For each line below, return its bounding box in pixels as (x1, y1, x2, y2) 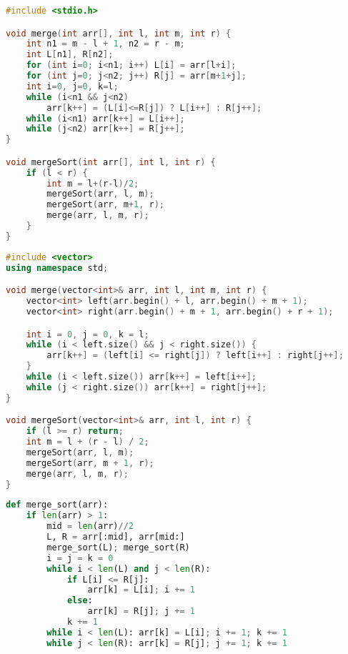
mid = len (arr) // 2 (46, 521, 134, 532)
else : (66, 595, 93, 606)
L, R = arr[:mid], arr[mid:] (46, 532, 185, 542)
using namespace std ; (6, 262, 109, 273)
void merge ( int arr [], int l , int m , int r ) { (6, 28, 232, 39)
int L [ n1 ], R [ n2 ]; (26, 49, 114, 60)
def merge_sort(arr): (6, 500, 109, 510)
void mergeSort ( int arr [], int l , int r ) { (6, 157, 216, 167)
